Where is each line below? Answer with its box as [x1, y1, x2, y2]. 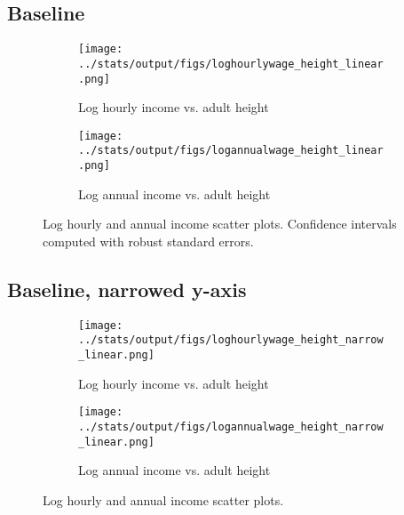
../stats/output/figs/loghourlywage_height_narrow [78, 334, 384, 347]
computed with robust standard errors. [43, 231, 254, 250]
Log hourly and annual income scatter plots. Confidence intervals [43, 214, 397, 233]
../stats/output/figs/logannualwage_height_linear [78, 144, 384, 157]
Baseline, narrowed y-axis [7, 275, 247, 302]
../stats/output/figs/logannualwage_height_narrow [78, 420, 384, 433]
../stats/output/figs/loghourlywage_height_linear [78, 57, 384, 70]
